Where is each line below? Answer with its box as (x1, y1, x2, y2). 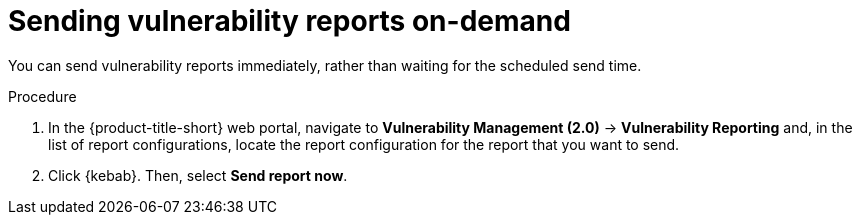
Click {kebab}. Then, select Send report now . (48, 166, 348, 184)
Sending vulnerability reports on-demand (8, 4, 571, 38)
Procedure (8, 87, 77, 105)
